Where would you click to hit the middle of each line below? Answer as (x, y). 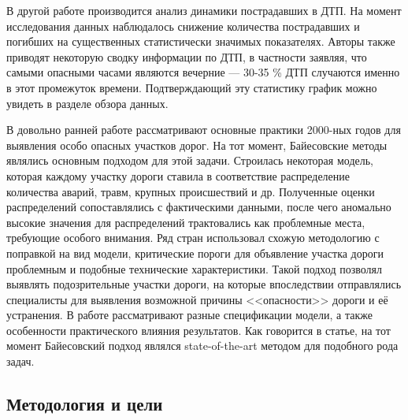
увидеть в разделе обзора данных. (87, 103)
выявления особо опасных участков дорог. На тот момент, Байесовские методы (197, 145)
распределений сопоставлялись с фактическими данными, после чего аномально (199, 207)
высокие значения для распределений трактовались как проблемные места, (186, 222)
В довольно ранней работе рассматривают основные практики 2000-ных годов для (204, 130)
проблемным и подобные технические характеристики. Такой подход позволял (194, 268)
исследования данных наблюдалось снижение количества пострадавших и (183, 26)
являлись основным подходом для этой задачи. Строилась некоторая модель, (190, 160)
